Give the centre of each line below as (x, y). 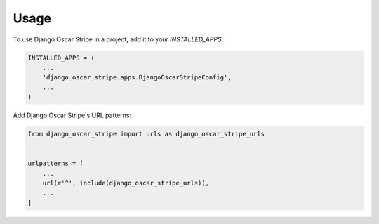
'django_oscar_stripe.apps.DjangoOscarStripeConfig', (137, 78)
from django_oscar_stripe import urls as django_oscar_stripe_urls (146, 134)
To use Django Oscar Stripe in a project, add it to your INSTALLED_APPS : (118, 39)
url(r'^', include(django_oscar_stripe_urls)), (126, 183)
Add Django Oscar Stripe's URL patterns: (72, 115)
